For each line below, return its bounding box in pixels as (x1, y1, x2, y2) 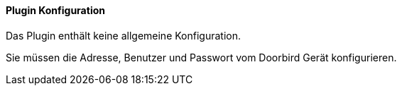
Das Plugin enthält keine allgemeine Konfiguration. (6, 29, 241, 42)
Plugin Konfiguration (6, 4, 105, 16)
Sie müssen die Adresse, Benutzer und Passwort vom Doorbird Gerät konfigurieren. (6, 51, 397, 63)
